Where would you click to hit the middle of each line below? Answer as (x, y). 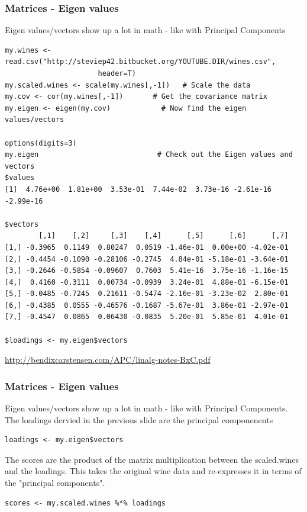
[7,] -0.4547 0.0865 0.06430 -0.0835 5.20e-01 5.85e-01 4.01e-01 (147, 317)
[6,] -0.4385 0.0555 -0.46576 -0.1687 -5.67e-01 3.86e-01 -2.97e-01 (147, 305)
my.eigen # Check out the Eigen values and (149, 155)
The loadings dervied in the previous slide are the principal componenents (139, 419)
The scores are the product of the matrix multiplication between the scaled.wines (152, 459)
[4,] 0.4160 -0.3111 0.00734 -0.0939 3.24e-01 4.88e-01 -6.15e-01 (147, 282)
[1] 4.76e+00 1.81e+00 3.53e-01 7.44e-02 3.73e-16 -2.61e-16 (138, 189)
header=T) (117, 73)
